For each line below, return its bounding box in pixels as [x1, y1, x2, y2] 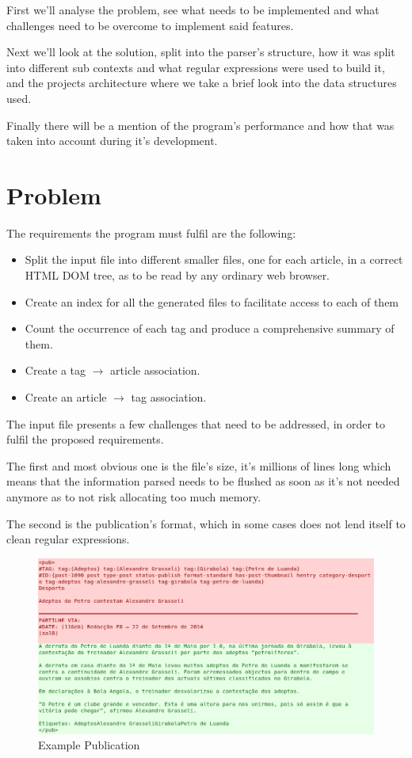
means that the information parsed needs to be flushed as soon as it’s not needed [6, 473, 400, 489]
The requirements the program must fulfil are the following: [6, 224, 296, 241]
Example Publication [38, 737, 140, 753]
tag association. [131, 389, 207, 406]
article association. [110, 362, 200, 379]
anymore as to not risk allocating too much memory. [6, 489, 261, 505]
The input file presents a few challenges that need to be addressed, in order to [6, 415, 386, 432]
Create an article [25, 389, 107, 406]
